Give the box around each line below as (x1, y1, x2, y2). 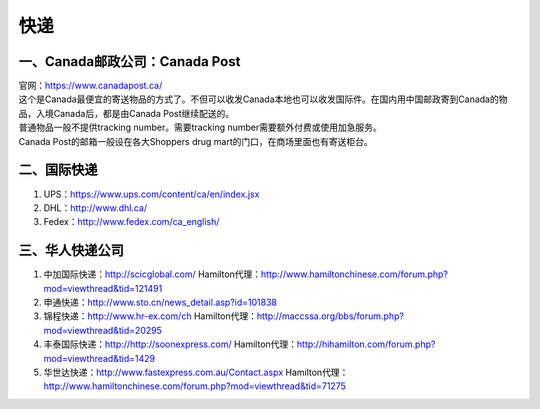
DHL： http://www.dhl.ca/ (43, 201, 148, 214)
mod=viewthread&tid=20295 (43, 324, 162, 336)
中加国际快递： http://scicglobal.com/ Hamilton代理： (43, 268, 262, 280)
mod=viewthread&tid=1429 (43, 352, 155, 364)
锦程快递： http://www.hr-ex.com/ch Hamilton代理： (43, 310, 258, 322)
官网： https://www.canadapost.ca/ (18, 80, 163, 92)
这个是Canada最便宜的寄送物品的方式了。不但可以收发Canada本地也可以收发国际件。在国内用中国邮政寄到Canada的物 (18, 93, 508, 105)
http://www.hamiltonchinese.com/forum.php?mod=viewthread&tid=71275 (43, 380, 347, 392)
